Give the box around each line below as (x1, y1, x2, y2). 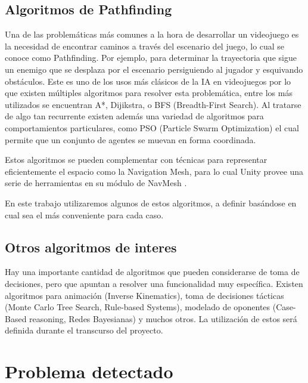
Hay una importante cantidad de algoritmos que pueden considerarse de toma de (5, 265, 300, 278)
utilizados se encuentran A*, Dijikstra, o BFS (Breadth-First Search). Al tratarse (5, 98, 301, 110)
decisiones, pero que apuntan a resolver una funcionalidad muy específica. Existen (5, 277, 303, 289)
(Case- (272, 301, 296, 313)
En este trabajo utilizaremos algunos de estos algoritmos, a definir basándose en (5, 196, 297, 209)
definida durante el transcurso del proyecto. (5, 324, 163, 336)
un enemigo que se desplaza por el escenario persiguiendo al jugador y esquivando (5, 63, 303, 75)
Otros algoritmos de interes (5, 237, 177, 256)
